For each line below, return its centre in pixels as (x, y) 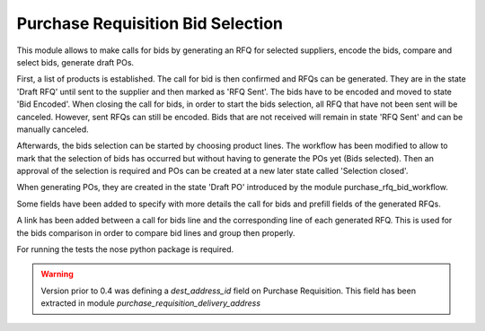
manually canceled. (53, 129)
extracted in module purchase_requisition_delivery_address (150, 303)
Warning (57, 274)
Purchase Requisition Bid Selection (150, 23)
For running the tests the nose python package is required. (125, 249)
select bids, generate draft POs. (75, 62)
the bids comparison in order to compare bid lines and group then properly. (156, 232)
